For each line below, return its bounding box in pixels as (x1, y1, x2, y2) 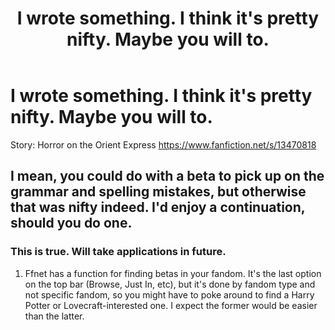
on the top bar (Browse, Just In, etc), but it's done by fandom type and (24, 278, 316, 290)
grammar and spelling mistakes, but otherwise (10, 183, 307, 201)
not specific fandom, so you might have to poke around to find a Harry (24, 288, 315, 301)
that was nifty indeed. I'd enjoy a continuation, (10, 199, 306, 216)
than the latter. (24, 310, 85, 322)
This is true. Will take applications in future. (10, 245, 227, 259)
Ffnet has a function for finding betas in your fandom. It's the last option (24, 267, 322, 279)
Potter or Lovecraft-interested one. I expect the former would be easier (24, 299, 318, 311)
